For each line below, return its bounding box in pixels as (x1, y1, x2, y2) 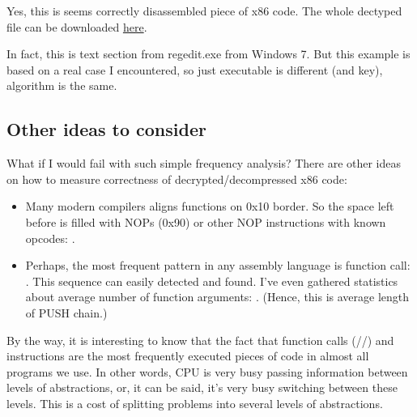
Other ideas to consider (6, 117, 206, 142)
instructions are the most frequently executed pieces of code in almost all (6, 347, 369, 364)
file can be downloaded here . (6, 18, 147, 35)
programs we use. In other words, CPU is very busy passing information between (6, 363, 408, 380)
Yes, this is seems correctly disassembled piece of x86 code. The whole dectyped (6, 2, 402, 19)
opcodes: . (25, 229, 75, 246)
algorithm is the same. (6, 77, 117, 94)
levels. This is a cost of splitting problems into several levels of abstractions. (6, 394, 383, 411)
